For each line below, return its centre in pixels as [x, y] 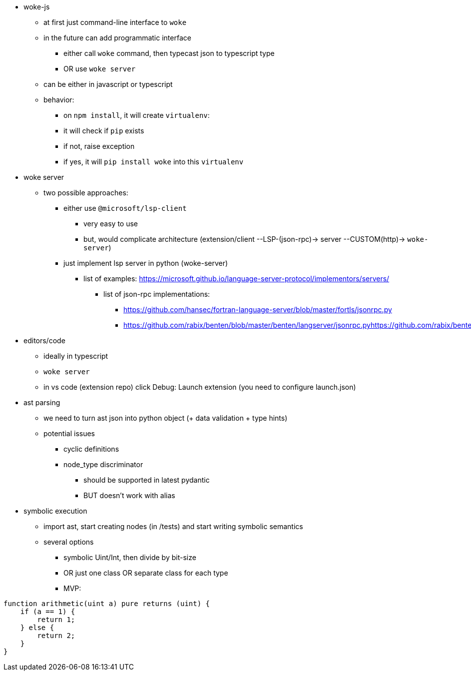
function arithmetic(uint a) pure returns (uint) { [107, 604]
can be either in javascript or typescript [108, 84]
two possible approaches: [86, 193]
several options [69, 542]
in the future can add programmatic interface [117, 38]
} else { [37, 628]
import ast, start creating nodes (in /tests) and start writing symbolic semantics [173, 526]
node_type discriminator [103, 464]
